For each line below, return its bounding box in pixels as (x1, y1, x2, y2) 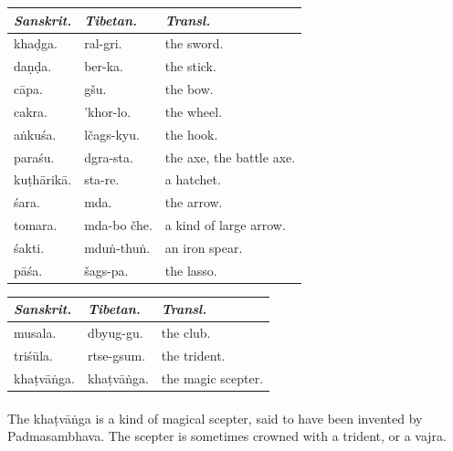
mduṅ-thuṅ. (84, 237, 151, 257)
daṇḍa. (14, 57, 52, 76)
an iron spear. (164, 237, 243, 257)
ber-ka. (84, 57, 123, 76)
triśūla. (14, 346, 53, 365)
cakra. (14, 101, 47, 121)
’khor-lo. (84, 101, 132, 121)
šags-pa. (84, 260, 129, 279)
